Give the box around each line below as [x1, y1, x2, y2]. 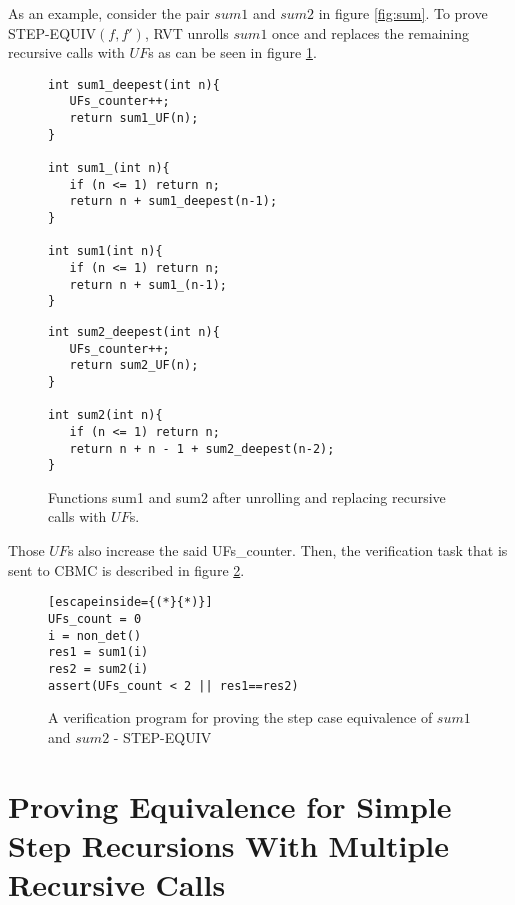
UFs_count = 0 [48, 611, 142, 626]
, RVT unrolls [144, 22, 229, 43]
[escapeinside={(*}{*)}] [48, 595, 213, 610]
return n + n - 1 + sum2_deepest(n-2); [69, 441, 335, 456]
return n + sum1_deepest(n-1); [69, 194, 278, 209]
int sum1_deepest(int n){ [48, 77, 220, 92]
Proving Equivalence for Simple [8, 785, 452, 826]
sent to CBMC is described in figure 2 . [8, 559, 245, 580]
